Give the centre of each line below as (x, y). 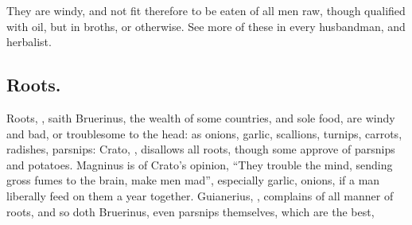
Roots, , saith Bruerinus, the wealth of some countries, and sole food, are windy (201, 117)
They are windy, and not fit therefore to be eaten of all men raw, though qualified (206, 10)
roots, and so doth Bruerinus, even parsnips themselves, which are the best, (190, 211)
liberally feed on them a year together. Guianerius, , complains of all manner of (200, 195)
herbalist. (29, 42)
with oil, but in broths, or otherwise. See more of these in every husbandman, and (206, 26)
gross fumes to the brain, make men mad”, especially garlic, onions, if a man (193, 180)
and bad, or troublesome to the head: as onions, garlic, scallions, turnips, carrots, (204, 133)
